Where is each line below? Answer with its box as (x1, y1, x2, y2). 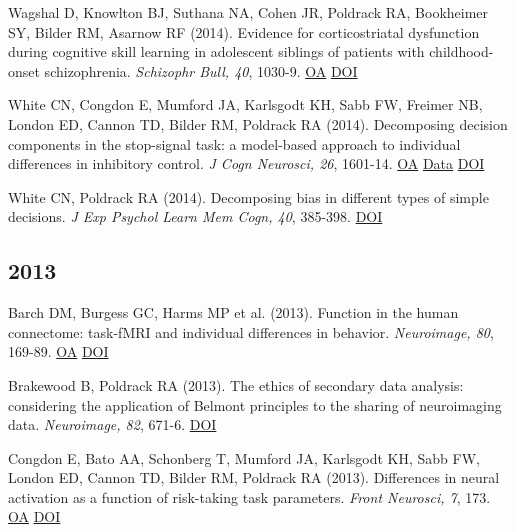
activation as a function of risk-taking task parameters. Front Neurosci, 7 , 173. (8, 486, 491, 507)
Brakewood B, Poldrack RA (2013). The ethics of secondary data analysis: (8, 374, 464, 395)
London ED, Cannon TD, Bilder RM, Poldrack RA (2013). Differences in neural (8, 467, 500, 488)
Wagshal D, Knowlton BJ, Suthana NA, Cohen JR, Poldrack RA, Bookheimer (8, 2, 489, 22)
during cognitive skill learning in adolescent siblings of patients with (8, 41, 425, 62)
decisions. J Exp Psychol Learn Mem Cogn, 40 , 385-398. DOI (8, 206, 383, 227)
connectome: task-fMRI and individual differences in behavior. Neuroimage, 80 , (8, 321, 494, 342)
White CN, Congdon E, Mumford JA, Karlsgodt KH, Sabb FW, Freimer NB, (8, 94, 483, 115)
